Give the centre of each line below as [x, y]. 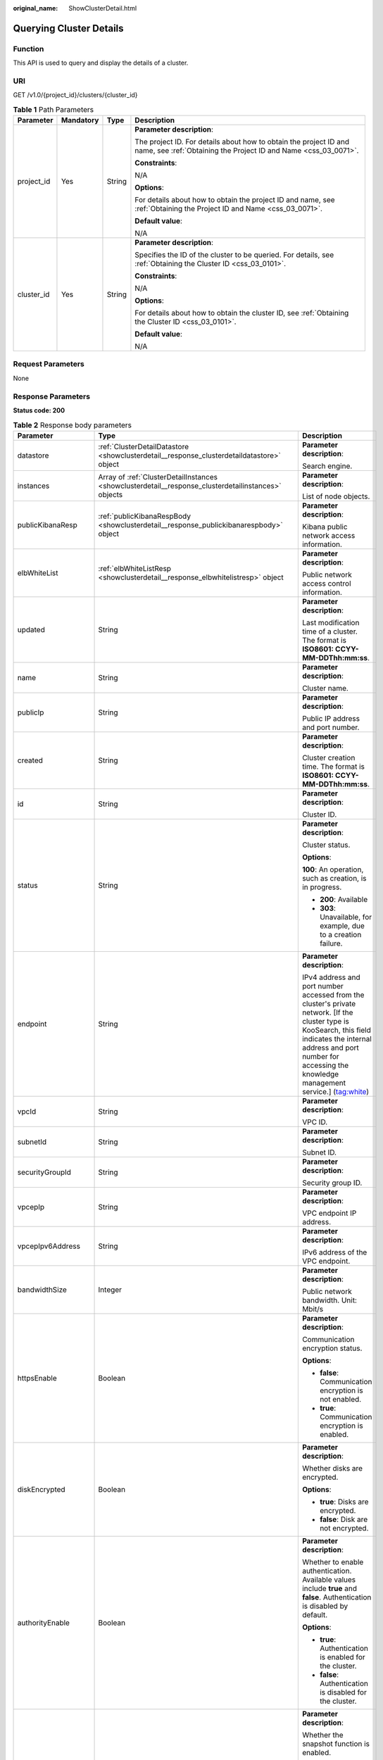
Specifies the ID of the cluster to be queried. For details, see [234, 255]
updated [31, 629]
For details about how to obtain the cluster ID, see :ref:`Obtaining [242, 313]
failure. [331, 943]
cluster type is [326, 1021]
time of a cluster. [330, 631]
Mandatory [80, 120]
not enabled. [340, 1399]
